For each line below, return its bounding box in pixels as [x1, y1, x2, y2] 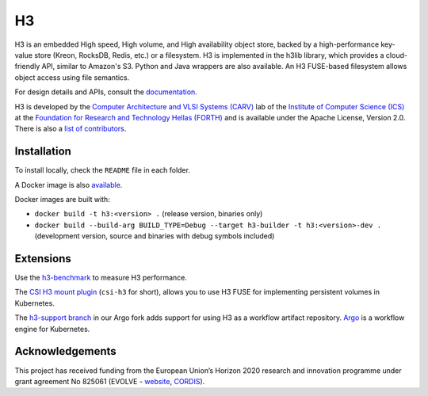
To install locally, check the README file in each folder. [14, 166, 190, 175]
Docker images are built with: [14, 194, 110, 204]
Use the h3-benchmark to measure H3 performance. [14, 273, 188, 283]
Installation [14, 145, 71, 158]
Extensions [14, 252, 71, 265]
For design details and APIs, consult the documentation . [14, 87, 197, 97]
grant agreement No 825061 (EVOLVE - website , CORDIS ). [14, 376, 205, 386]
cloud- [385, 50, 408, 59]
